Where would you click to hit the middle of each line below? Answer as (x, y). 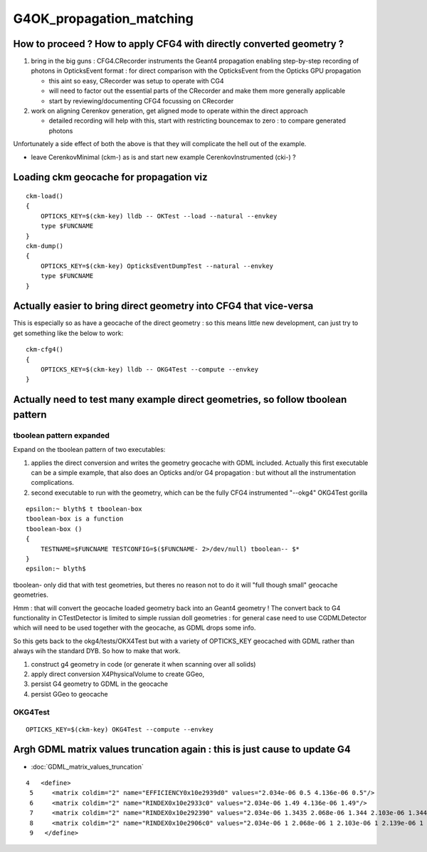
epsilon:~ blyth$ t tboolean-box (84, 509)
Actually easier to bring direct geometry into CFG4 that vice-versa (163, 306)
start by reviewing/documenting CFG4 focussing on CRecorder (141, 101)
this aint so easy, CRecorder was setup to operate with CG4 (136, 81)
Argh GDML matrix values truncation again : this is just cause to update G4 (182, 750)
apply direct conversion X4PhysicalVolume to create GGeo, (118, 674)
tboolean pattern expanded (61, 435)
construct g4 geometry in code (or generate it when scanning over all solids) (143, 664)
